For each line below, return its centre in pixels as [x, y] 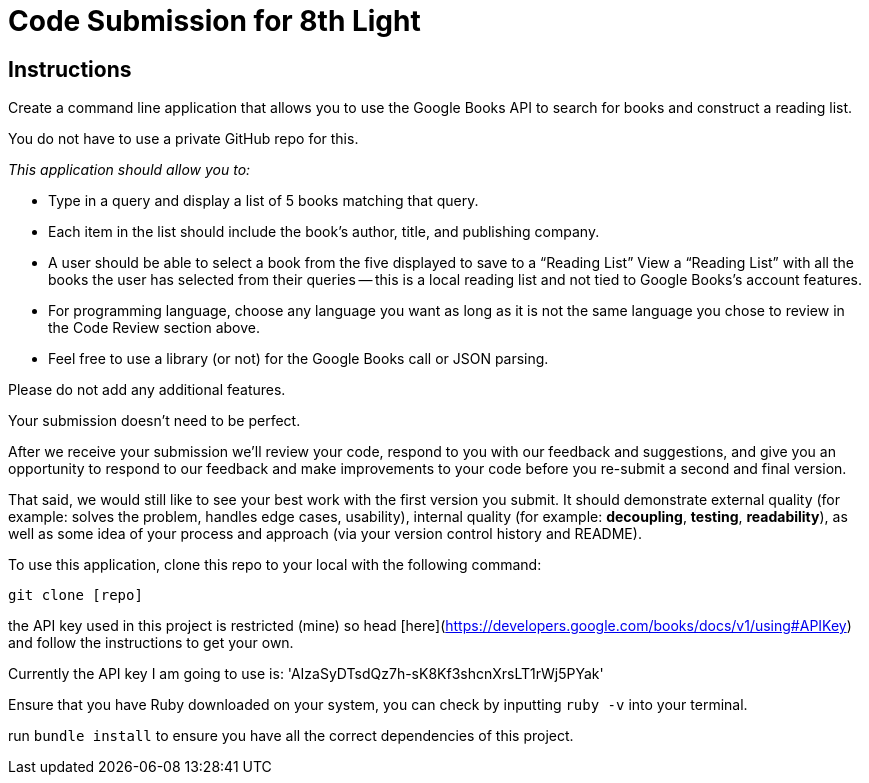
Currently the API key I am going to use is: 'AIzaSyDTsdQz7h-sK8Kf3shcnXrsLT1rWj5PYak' [306, 674]
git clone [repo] [75, 595]
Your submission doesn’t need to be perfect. [154, 421]
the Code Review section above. [154, 328]
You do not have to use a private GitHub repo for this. [183, 139]
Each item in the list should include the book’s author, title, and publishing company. [324, 232]
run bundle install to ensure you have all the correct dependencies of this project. [291, 736]
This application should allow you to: [129, 170]
